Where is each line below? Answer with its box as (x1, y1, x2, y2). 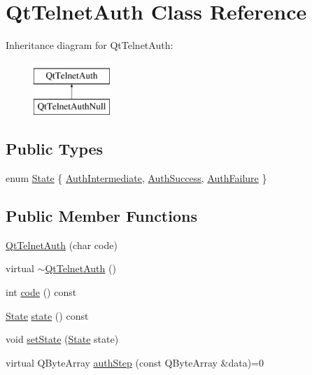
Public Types (6, 138, 104, 160)
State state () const (6, 308, 89, 323)
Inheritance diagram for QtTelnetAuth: (6, 38, 173, 52)
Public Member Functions (6, 205, 197, 227)
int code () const (6, 285, 77, 299)
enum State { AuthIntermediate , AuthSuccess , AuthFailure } (6, 171, 267, 185)
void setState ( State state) (6, 332, 119, 346)
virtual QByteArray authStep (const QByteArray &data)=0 (6, 355, 264, 369)
